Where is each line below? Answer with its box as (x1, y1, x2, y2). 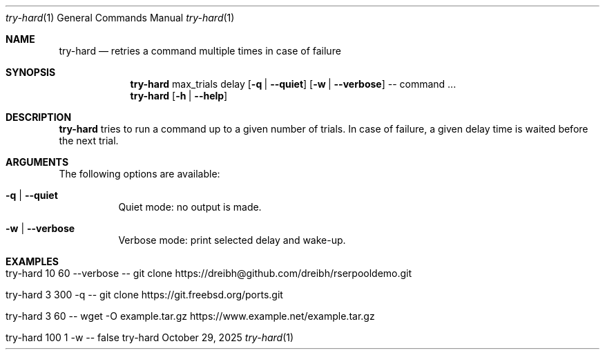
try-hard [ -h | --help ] (130, 90, 228, 102)
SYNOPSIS (6, 66, 56, 78)
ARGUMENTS (6, 156, 69, 168)
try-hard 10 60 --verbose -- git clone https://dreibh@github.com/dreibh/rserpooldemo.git (6, 267, 412, 279)
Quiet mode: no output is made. (118, 201, 262, 213)
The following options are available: (59, 168, 220, 180)
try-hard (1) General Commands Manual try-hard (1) (6, 12, 235, 23)
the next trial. (59, 135, 119, 146)
